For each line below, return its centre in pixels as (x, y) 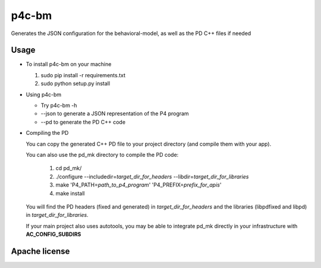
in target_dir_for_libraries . (57, 215)
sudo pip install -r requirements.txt (83, 75)
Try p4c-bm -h (59, 105)
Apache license (40, 251)
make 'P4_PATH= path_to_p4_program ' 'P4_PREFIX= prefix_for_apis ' (139, 185)
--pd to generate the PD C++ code (83, 122)
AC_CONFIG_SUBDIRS (53, 234)
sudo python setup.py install (75, 84)
